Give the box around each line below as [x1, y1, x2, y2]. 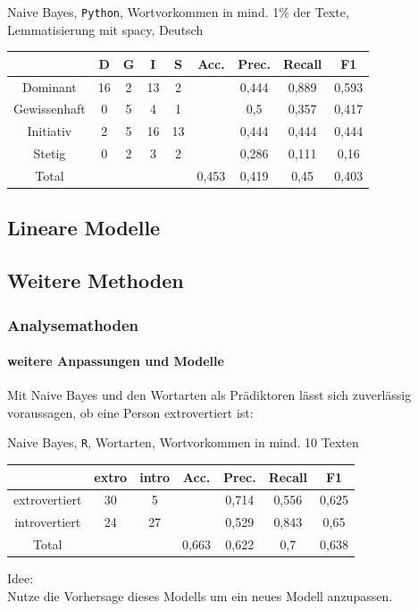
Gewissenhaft [13, 99, 86, 118]
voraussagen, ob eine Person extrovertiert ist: [7, 403, 254, 421]
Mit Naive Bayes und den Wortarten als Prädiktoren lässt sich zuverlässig [7, 386, 412, 404]
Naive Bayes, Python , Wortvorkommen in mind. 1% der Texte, [7, 3, 349, 21]
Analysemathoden [7, 313, 139, 335]
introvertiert [14, 513, 81, 531]
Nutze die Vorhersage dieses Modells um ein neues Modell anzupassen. [7, 586, 393, 605]
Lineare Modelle [7, 214, 161, 242]
